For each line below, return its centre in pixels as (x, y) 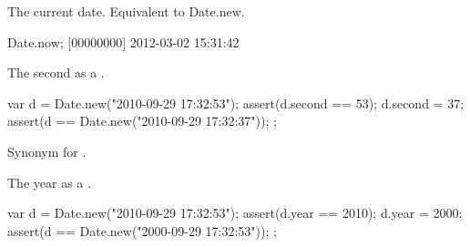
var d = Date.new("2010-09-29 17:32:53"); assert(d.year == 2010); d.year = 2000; (235, 213)
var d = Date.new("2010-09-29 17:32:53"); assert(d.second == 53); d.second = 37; (236, 103)
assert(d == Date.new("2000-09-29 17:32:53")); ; (142, 230)
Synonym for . (47, 151)
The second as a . (56, 72)
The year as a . (49, 182)
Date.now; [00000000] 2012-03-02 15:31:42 (123, 41)
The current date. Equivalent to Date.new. (126, 11)
